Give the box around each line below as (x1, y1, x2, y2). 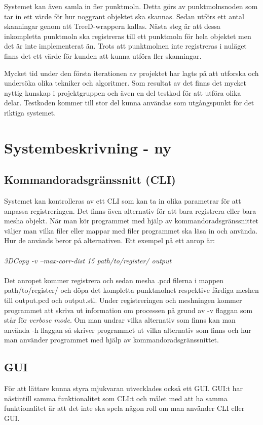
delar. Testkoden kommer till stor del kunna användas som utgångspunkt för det (4, 97, 254, 108)
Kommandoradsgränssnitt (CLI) (4, 172, 176, 187)
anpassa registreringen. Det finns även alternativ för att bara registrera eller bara (4, 205, 256, 216)
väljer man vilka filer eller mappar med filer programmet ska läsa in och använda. (4, 225, 258, 236)
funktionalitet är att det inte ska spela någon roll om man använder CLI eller (4, 403, 245, 413)
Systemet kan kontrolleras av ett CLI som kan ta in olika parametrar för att (4, 196, 241, 206)
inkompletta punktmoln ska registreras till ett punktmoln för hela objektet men (4, 30, 251, 41)
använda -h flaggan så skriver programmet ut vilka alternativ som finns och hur (4, 324, 251, 335)
